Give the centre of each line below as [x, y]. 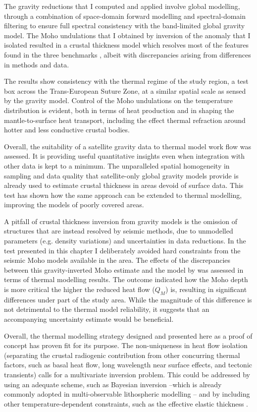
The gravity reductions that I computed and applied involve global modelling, [122, 6]
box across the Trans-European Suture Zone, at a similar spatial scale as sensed [125, 90]
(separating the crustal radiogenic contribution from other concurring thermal [122, 355]
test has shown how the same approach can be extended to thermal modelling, [123, 195]
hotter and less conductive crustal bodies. [67, 130]
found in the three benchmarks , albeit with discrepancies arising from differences [128, 54]
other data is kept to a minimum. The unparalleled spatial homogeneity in [117, 165]
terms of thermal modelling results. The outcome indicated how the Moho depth [126, 279]
